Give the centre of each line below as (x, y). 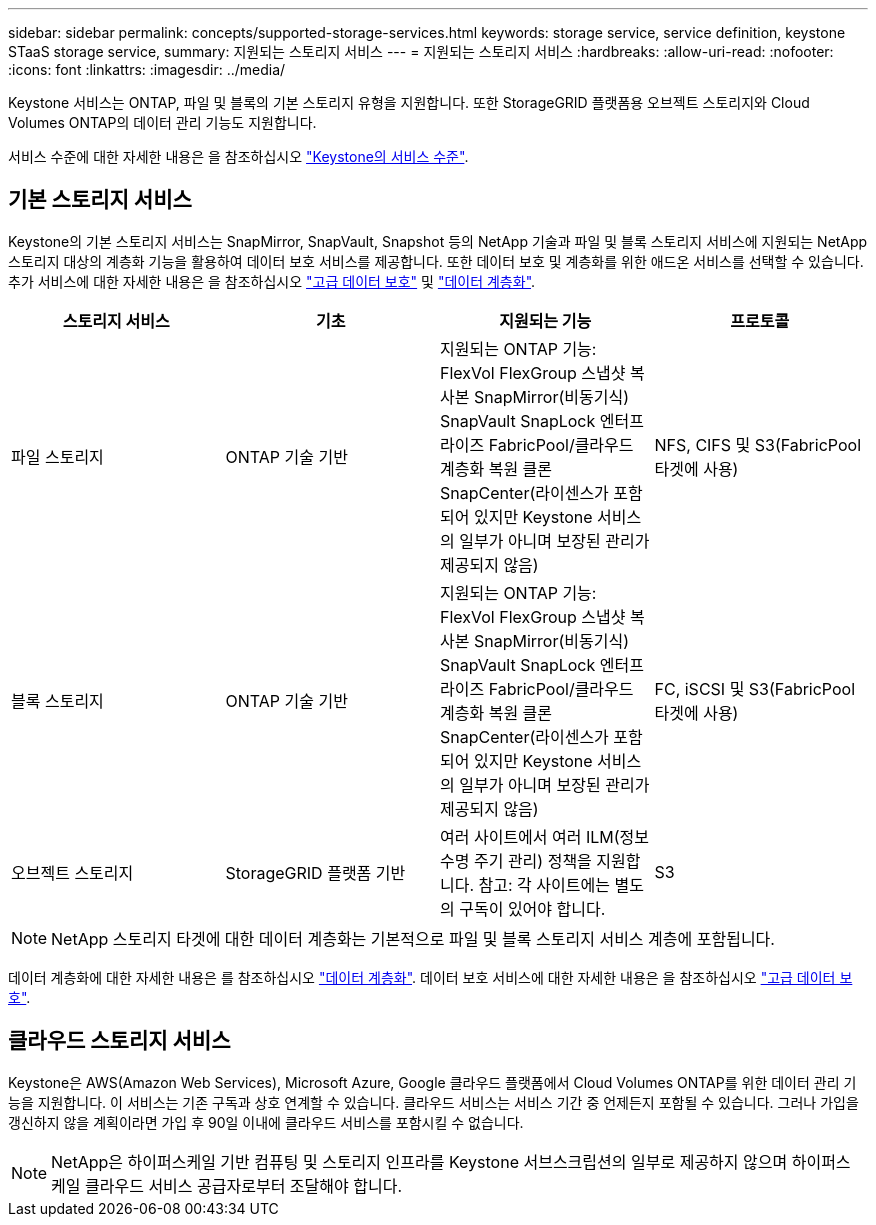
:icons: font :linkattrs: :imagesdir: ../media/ (147, 69)
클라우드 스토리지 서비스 (119, 1041)
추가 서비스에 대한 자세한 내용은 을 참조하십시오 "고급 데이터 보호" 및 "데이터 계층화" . (272, 281)
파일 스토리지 (57, 456)
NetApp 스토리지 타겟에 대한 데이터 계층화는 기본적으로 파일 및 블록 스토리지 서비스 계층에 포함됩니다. (413, 938)
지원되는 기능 (545, 320)
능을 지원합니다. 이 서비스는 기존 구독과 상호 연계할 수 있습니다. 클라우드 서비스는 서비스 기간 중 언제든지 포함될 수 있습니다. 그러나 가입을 (433, 1102)
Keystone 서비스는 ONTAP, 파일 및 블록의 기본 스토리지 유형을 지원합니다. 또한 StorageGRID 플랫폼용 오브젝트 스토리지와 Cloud (409, 102)
